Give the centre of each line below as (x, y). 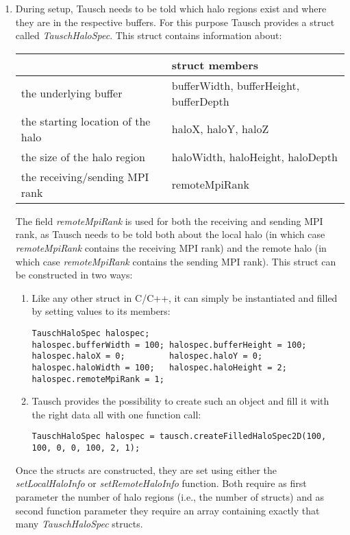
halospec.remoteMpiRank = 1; (98, 379)
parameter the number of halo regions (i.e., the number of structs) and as (170, 496)
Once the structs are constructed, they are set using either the (146, 469)
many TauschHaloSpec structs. (79, 524)
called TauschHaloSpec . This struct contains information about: (149, 35)
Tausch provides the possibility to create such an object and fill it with (180, 401)
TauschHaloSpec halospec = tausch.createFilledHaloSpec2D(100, (179, 437)
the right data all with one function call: (116, 414)
